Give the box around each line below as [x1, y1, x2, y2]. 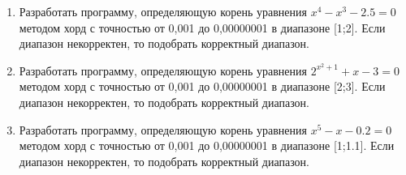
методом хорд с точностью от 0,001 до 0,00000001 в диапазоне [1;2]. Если [19, 19, 386, 36]
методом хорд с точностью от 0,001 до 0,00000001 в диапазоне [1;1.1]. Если [19, 137, 395, 154]
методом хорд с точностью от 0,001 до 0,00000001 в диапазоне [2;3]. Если [19, 78, 386, 95]
